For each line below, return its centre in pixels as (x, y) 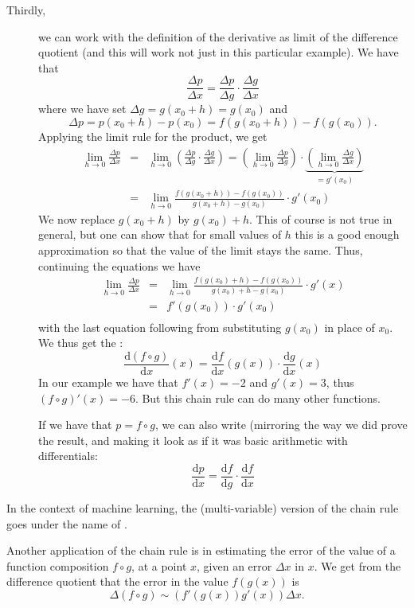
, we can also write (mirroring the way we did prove (281, 425)
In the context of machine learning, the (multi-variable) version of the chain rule (203, 508)
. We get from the (357, 565)
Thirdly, (26, 10)
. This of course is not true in (320, 218)
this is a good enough (347, 234)
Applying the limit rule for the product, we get (153, 136)
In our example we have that (108, 382)
